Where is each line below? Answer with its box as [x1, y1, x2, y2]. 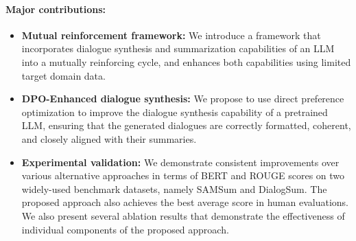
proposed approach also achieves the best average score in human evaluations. [21, 195, 348, 209]
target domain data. [21, 68, 106, 82]
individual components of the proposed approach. [21, 222, 229, 236]
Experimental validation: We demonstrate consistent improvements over [21, 154, 340, 169]
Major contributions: [5, 1, 106, 16]
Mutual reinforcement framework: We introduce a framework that [21, 27, 321, 42]
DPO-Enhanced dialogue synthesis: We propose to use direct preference [21, 91, 344, 106]
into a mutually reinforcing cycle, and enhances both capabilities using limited [21, 54, 351, 69]
